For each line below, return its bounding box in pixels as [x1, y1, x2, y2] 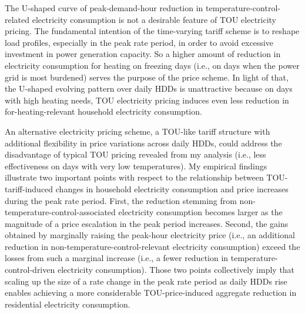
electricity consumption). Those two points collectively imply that [57, 263, 295, 276]
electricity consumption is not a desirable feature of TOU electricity [32, 13, 277, 25]
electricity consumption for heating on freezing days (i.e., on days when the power [5, 59, 300, 71]
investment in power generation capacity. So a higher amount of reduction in [5, 48, 281, 60]
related [5, 13, 30, 25]
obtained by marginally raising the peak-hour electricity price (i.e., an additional [5, 229, 295, 241]
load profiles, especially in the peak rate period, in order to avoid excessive [5, 36, 274, 48]
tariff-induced [5, 182, 53, 195]
